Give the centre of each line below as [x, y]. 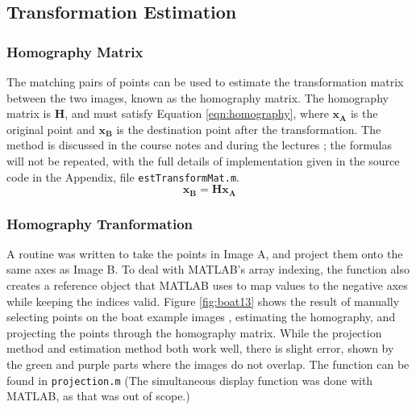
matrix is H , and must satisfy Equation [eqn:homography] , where [168, 113]
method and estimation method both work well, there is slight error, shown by [200, 348]
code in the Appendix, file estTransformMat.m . [123, 176]
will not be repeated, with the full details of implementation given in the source [203, 160]
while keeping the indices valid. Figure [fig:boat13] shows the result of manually [203, 301]
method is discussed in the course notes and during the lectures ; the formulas [199, 145]
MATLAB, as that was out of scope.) [98, 396]
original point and [51, 129]
